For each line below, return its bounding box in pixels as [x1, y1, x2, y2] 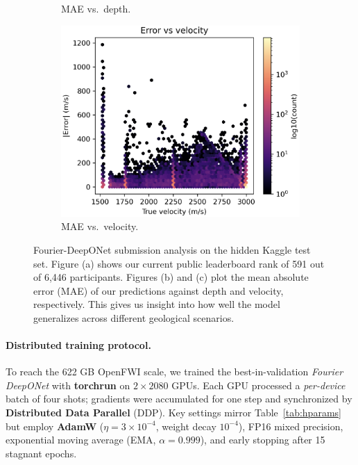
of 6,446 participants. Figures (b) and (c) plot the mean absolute [33, 270, 309, 284]
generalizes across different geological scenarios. [33, 310, 235, 325]
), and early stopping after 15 [200, 432, 325, 447]
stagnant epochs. [6, 446, 77, 460]
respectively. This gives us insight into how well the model [33, 297, 280, 311]
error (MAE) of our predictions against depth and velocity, [33, 283, 284, 297]
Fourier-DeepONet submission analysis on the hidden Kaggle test [33, 242, 311, 256]
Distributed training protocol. [6, 338, 151, 352]
